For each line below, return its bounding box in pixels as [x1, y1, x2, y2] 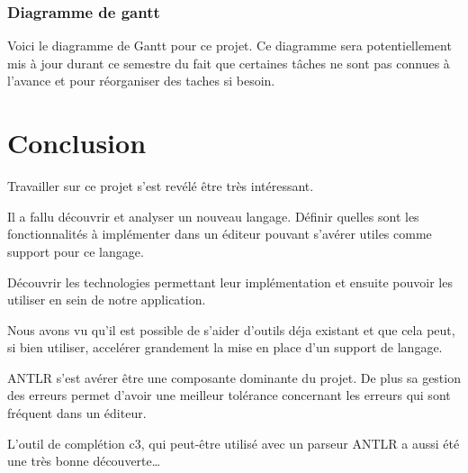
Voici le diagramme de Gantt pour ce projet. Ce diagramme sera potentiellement [7, 36, 452, 55]
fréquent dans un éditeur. [7, 404, 147, 423]
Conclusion [7, 124, 147, 161]
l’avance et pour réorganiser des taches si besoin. [7, 71, 275, 90]
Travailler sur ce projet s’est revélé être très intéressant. [7, 177, 314, 196]
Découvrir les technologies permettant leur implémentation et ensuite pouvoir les [7, 272, 453, 291]
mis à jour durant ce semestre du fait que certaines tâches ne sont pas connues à [7, 53, 450, 72]
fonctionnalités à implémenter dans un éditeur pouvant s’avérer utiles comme [7, 224, 432, 243]
